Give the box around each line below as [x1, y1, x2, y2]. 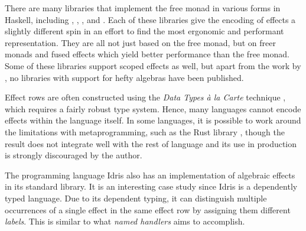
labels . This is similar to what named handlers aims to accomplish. [5, 215, 245, 227]
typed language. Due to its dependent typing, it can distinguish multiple [5, 191, 267, 204]
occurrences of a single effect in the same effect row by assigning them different [5, 203, 291, 216]
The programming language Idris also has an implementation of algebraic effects [5, 168, 295, 181]
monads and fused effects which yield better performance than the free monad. [5, 48, 289, 60]
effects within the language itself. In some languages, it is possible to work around [5, 114, 301, 126]
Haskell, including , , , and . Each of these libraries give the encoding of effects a [5, 13, 296, 25]
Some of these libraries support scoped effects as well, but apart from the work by [5, 59, 301, 71]
